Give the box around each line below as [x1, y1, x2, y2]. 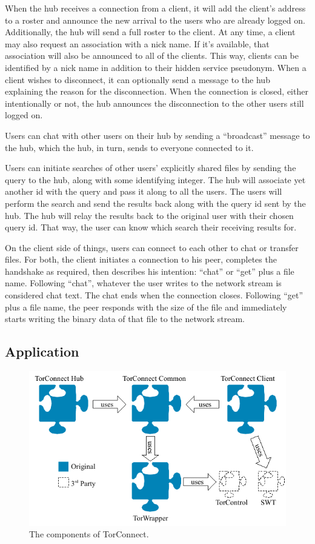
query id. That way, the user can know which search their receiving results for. [5, 221, 297, 233]
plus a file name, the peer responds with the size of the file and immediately [5, 300, 287, 313]
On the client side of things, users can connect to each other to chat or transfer [5, 241, 299, 254]
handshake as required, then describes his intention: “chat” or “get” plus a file [5, 264, 294, 277]
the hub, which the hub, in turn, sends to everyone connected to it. [5, 141, 254, 153]
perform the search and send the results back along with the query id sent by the [5, 196, 306, 209]
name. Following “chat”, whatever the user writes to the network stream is [5, 277, 282, 289]
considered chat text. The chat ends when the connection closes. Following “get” [5, 289, 303, 301]
